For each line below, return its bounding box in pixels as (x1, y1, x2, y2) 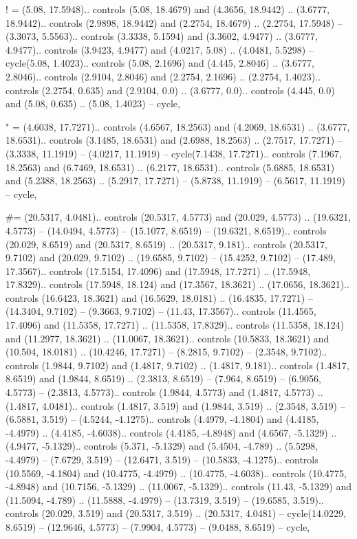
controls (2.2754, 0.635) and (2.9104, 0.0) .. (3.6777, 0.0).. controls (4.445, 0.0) (6, 82, 335, 97)
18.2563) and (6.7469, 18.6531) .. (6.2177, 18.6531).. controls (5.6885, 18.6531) (6, 159, 335, 174)
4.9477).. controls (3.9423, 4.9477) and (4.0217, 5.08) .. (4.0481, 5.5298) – (6, 42, 314, 56)
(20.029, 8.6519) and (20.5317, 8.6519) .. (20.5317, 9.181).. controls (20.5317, (6, 236, 327, 251)
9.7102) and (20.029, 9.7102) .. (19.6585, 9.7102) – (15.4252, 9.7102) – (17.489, (6, 250, 336, 265)
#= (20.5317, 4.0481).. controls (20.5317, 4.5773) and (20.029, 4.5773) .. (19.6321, (6, 210, 351, 224)
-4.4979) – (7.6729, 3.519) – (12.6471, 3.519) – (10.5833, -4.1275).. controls (6, 452, 318, 466)
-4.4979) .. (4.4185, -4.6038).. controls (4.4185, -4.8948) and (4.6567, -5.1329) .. (6, 425, 337, 439)
